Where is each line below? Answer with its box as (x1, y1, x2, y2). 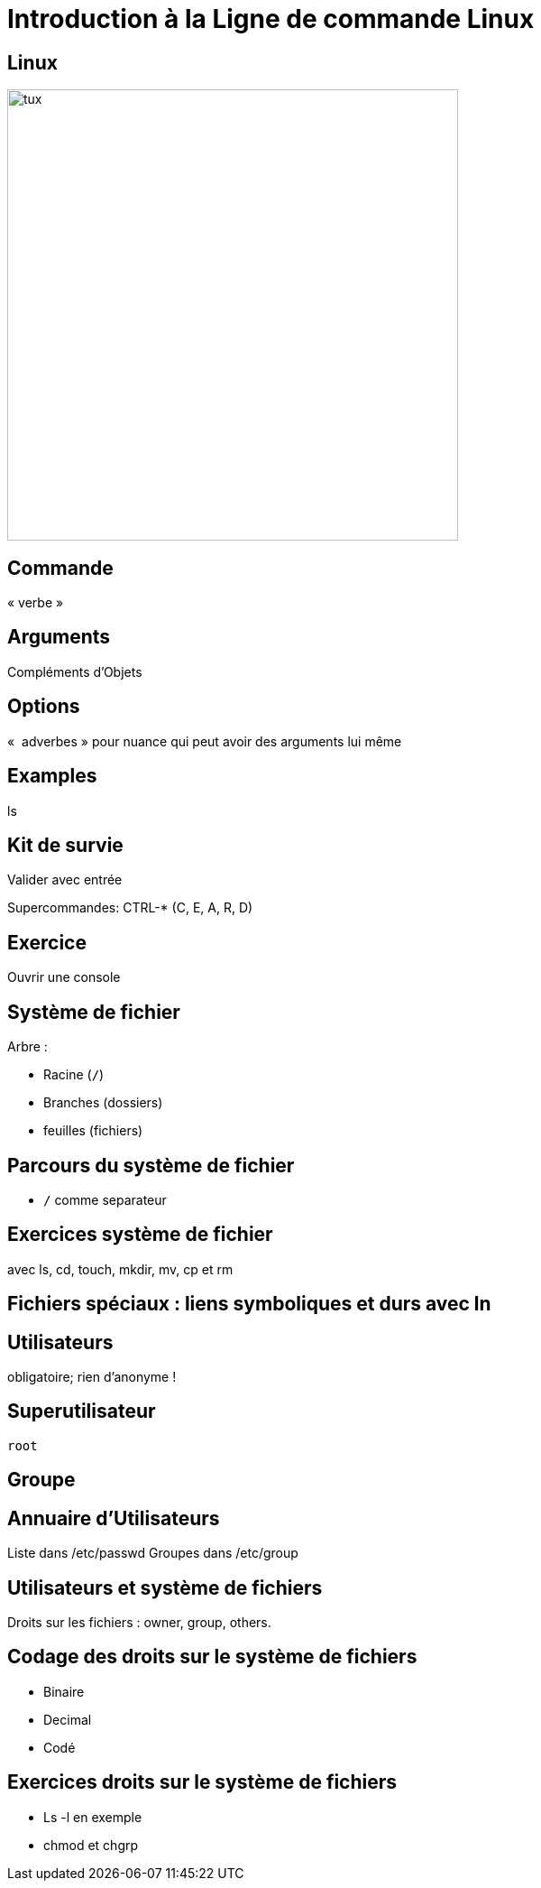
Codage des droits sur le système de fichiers (7, 1645, 417, 1669)
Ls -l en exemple (43, 1809, 142, 1825)
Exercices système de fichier (7, 1223, 273, 1246)
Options (7, 695, 80, 718)
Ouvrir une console (7, 969, 121, 986)
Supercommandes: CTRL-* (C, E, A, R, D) (7, 900, 253, 916)
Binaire (43, 1683, 85, 1699)
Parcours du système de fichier (7, 1153, 295, 1177)
